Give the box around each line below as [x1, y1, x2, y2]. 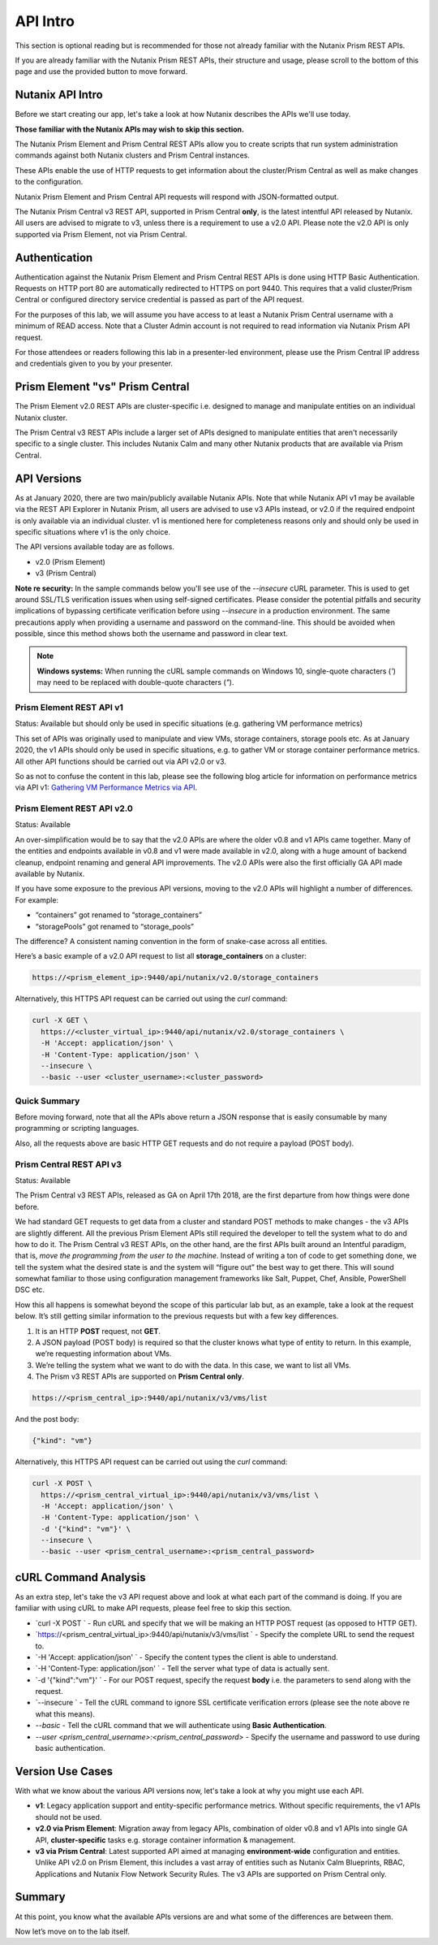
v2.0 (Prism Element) [35, 557, 105, 566]
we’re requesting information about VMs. [35, 1349, 172, 1358]
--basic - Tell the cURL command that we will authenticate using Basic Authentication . [35, 1721, 328, 1731]
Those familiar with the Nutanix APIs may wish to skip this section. [15, 124, 245, 134]
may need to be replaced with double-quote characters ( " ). [36, 678, 234, 687]
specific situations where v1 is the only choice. [15, 526, 170, 536]
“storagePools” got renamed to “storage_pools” [35, 921, 195, 931]
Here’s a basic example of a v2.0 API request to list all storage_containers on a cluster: [15, 951, 307, 961]
